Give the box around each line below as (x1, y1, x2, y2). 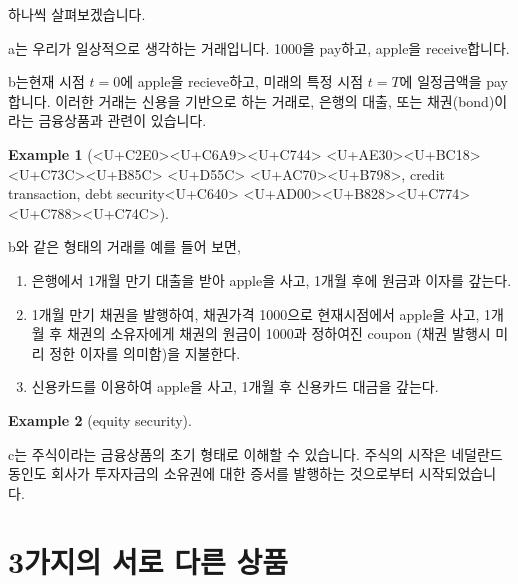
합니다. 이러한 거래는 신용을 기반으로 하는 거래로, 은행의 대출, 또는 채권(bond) (8, 90, 495, 111)
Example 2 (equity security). (8, 409, 192, 430)
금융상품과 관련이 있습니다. (38, 110, 207, 131)
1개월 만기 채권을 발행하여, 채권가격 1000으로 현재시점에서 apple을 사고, (31, 303, 480, 324)
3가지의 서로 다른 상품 (8, 541, 289, 582)
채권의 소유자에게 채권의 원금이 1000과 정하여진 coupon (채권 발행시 (66, 323, 491, 344)
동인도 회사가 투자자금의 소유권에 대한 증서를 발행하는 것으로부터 (8, 463, 415, 484)
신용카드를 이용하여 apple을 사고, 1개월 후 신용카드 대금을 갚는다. (31, 376, 439, 397)
